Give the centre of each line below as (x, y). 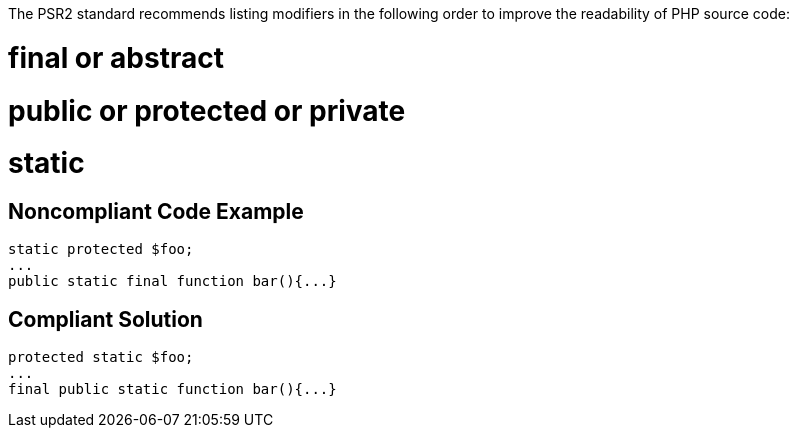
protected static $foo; (101, 357)
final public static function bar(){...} (172, 389)
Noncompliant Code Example (156, 211)
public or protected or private (207, 110)
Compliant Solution (105, 319)
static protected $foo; (101, 249)
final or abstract (116, 57)
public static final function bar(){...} (172, 281)
